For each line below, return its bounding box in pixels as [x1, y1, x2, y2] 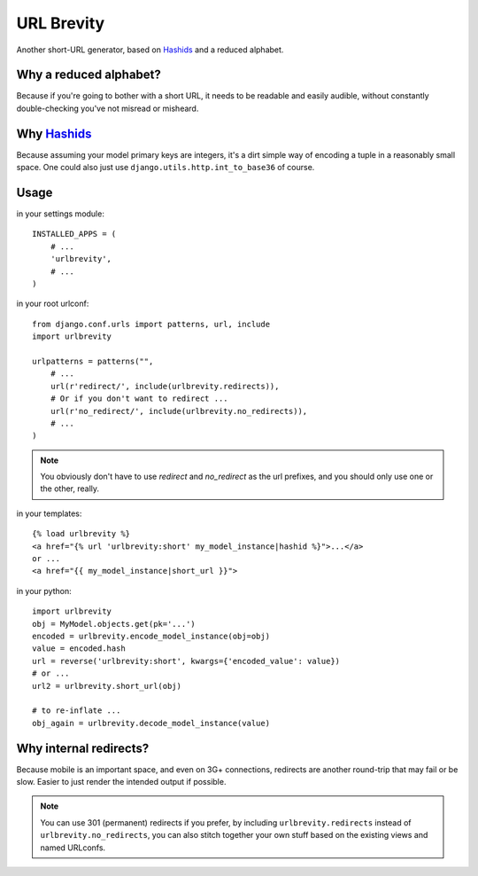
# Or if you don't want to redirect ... [50, 394, 229, 403]
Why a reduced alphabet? [16, 67, 161, 82]
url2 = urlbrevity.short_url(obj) [32, 681, 181, 691]
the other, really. [40, 483, 100, 494]
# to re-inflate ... [32, 706, 121, 716]
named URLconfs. [40, 842, 106, 853]
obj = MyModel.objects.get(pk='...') [32, 619, 197, 629]
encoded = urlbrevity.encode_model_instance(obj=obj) [32, 630, 270, 641]
